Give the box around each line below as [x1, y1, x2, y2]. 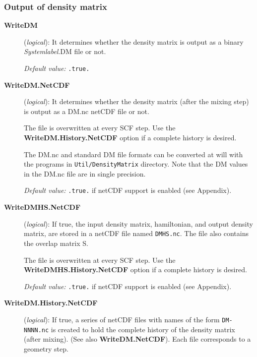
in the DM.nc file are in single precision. [24, 168, 146, 178]
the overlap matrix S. [24, 238, 88, 248]
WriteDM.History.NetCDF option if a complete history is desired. [24, 132, 237, 143]
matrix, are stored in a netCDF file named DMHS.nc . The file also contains [24, 228, 249, 238]
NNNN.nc [24, 326, 49, 334]
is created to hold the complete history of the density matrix [51, 324, 235, 334]
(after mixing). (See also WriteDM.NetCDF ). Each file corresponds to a [24, 334, 251, 344]
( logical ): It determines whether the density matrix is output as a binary [24, 36, 244, 47]
